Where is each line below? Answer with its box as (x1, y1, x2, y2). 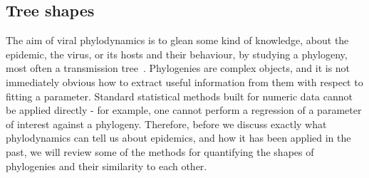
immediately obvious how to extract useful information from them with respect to (6, 74, 363, 89)
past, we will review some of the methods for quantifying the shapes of (6, 144, 314, 159)
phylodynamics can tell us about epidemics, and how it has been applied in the (6, 130, 351, 145)
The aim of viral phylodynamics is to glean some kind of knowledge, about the (6, 33, 349, 48)
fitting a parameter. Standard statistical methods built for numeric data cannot (6, 88, 353, 103)
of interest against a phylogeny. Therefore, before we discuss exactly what (6, 116, 327, 131)
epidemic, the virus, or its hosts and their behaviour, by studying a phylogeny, (6, 46, 348, 61)
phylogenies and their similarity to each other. (6, 158, 207, 173)
